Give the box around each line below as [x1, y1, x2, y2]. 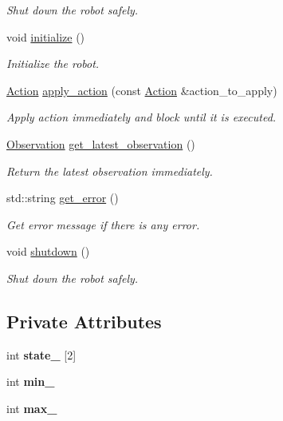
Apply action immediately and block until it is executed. [6, 109, 277, 125]
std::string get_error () [6, 189, 119, 206]
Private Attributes [6, 308, 162, 333]
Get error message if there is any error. [6, 216, 200, 232]
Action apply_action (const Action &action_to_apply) [6, 81, 277, 98]
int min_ [6, 373, 55, 390]
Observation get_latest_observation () [6, 135, 195, 152]
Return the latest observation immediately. [6, 162, 213, 179]
